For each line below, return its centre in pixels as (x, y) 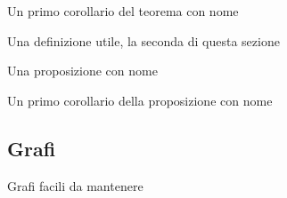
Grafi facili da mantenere (75, 185)
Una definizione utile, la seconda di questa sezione (143, 40)
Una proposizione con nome (82, 71)
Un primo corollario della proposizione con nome (140, 100)
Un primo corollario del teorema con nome (123, 11)
